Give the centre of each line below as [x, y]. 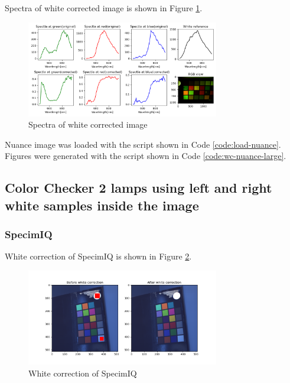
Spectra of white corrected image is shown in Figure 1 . [104, 8]
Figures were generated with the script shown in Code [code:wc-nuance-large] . [146, 156]
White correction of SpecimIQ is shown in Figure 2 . [98, 256]
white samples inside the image [102, 205]
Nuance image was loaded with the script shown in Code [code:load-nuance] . [143, 144]
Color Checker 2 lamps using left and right [139, 188]
